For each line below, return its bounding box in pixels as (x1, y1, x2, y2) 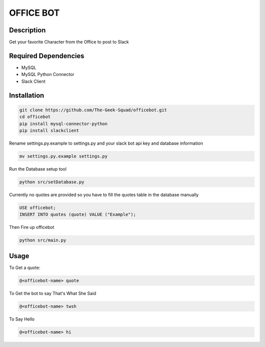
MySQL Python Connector (21, 72, 75, 77)
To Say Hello (9, 316, 35, 322)
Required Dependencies (9, 51, 84, 60)
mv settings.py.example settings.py (19, 153, 108, 159)
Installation (9, 91, 44, 99)
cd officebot (19, 114, 51, 120)
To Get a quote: (9, 265, 41, 271)
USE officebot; (19, 205, 56, 210)
